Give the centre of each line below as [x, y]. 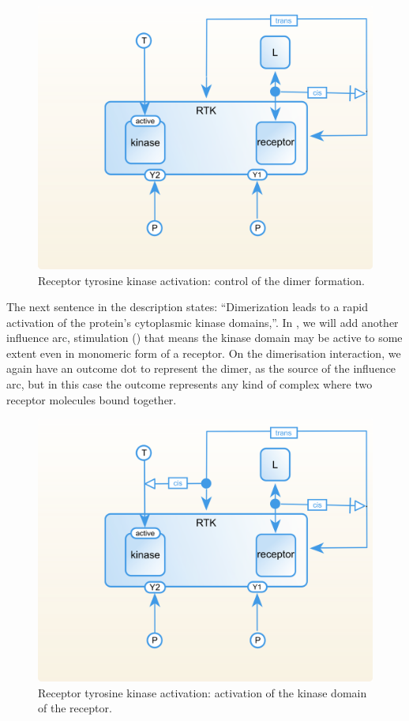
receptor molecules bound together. [92, 399]
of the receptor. [75, 708]
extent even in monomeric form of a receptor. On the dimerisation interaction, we [204, 353]
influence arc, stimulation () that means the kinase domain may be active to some [204, 338]
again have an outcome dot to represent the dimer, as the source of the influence [201, 368]
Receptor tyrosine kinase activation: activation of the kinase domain [203, 692]
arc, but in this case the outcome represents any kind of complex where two [189, 384]
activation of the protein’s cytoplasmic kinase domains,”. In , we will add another [203, 322]
